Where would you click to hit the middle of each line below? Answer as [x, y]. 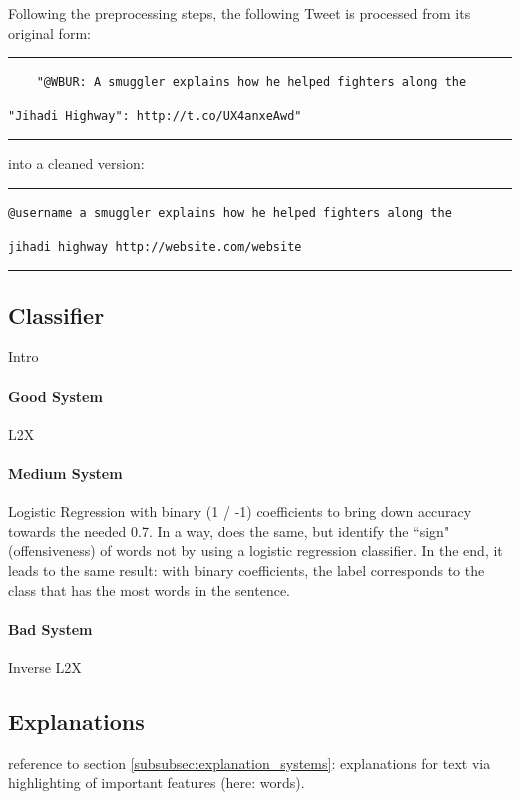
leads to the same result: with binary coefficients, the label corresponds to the [246, 569]
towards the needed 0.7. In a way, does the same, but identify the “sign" [229, 530]
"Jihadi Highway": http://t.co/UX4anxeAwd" [155, 115]
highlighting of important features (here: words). [156, 782]
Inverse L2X [45, 666]
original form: [49, 32]
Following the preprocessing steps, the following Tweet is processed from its [239, 13]
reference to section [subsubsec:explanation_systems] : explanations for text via [249, 762]
